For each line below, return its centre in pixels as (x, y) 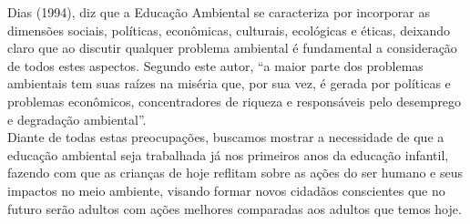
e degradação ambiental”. (77, 119)
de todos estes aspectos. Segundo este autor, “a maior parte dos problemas (215, 65)
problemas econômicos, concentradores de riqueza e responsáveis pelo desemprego (235, 101)
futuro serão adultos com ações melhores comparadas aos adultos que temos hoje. (235, 208)
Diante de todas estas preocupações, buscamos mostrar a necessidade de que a (226, 137)
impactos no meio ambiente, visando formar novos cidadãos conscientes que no (226, 190)
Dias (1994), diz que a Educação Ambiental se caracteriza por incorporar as (219, 12)
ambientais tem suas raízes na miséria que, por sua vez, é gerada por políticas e (229, 83)
